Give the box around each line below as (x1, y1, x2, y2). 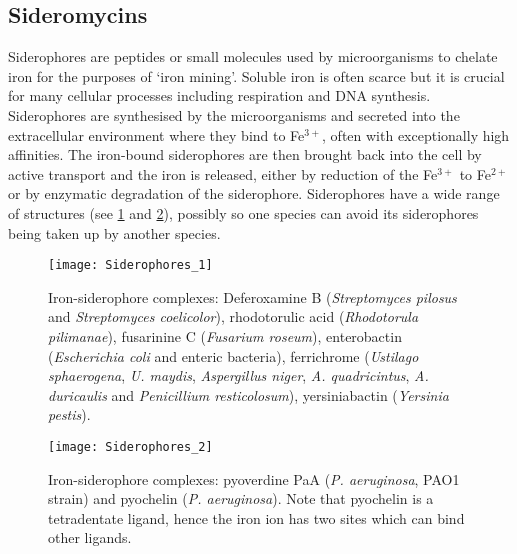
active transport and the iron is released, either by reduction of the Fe (8, 163, 438, 184)
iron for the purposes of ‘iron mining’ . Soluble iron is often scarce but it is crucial (8, 65, 505, 86)
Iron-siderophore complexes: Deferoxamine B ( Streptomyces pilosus (48, 286, 457, 307)
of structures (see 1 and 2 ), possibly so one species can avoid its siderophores (8, 202, 479, 223)
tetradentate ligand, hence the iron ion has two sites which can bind (48, 507, 465, 528)
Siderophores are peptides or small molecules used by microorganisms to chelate (8, 46, 498, 67)
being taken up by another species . (8, 222, 221, 243)
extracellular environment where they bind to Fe (8, 124, 305, 145)
